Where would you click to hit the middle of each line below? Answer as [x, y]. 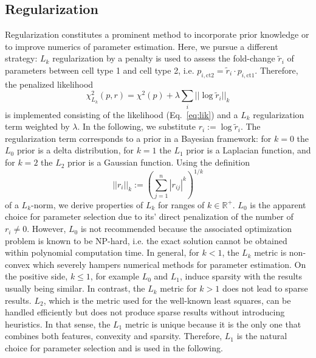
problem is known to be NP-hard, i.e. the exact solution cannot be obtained [146, 240]
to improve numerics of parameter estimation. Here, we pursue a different [142, 46]
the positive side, [36, 276]
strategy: [21, 58]
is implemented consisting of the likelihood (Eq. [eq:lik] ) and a [122, 114]
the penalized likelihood [49, 84]
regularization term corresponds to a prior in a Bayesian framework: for [138, 138]
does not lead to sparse [265, 288]
